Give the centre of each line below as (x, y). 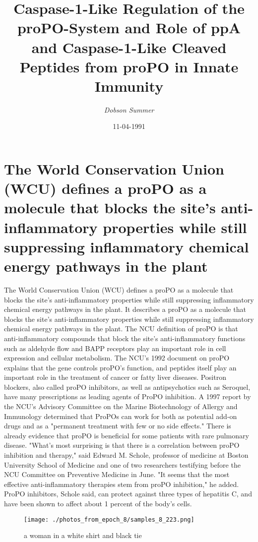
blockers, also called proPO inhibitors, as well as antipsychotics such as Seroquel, (127, 387)
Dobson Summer (129, 109)
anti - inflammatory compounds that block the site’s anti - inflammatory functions (125, 338)
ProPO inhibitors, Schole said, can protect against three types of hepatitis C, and (128, 494)
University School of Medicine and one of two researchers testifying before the (122, 464)
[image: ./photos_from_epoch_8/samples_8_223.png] (109, 519)
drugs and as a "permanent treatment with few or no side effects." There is (118, 426)
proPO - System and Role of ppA (129, 28)
